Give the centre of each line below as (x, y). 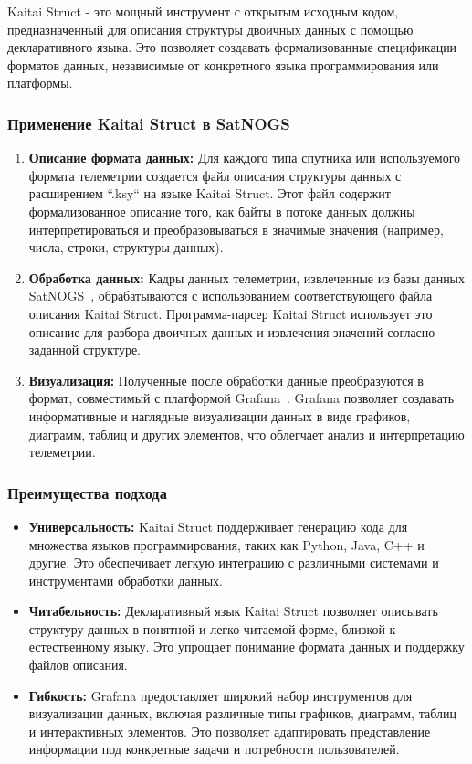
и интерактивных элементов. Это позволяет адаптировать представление (230, 731)
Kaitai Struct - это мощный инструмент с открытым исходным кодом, (203, 11)
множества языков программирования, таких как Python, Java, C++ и (226, 544)
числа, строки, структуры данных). (126, 247)
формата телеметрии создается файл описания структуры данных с (215, 175)
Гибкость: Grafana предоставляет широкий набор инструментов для (220, 695)
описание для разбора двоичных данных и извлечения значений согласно (232, 331)
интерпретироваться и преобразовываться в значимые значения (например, (236, 229)
